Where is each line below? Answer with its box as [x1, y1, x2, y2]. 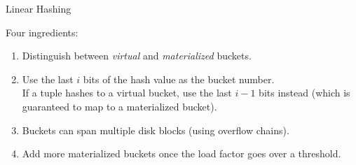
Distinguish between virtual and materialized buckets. [22, 48, 252, 63]
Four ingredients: [6, 24, 78, 39]
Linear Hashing [6, 1, 71, 15]
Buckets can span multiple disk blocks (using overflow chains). [22, 122, 289, 137]
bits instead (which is [259, 85, 350, 100]
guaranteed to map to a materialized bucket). [22, 99, 217, 113]
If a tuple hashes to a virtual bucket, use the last [22, 85, 232, 100]
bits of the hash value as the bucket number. [83, 71, 275, 86]
